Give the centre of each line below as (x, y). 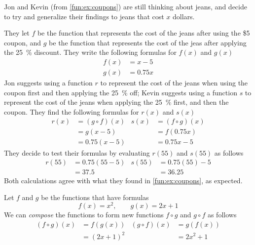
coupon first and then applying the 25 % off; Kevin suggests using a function (121, 92)
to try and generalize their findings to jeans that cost (84, 16)
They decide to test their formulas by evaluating (77, 152)
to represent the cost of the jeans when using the (174, 83)
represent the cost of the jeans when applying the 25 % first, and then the (116, 102)
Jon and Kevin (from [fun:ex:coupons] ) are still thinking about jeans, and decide (126, 6)
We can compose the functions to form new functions (84, 215)
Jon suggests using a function (48, 83)
